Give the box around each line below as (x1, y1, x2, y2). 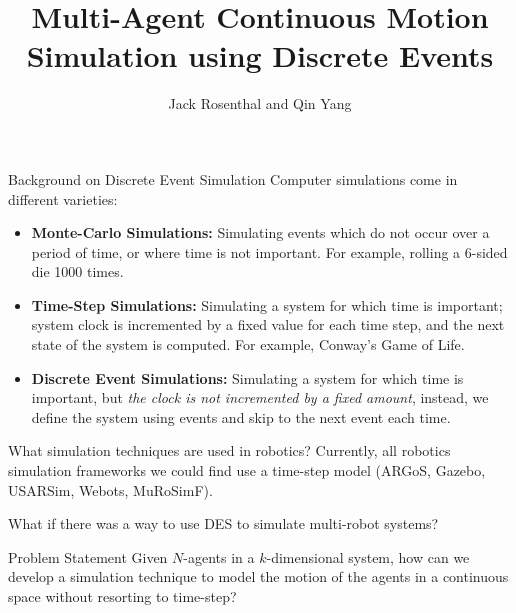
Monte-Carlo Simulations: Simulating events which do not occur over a (31, 222, 490, 243)
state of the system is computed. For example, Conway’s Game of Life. (31, 334, 465, 355)
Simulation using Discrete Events (26, 35, 494, 76)
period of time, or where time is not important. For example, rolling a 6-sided (31, 241, 508, 262)
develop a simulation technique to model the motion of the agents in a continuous (8, 566, 509, 587)
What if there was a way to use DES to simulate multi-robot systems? (8, 513, 439, 534)
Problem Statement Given (8, 546, 168, 567)
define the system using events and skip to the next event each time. (31, 406, 451, 427)
